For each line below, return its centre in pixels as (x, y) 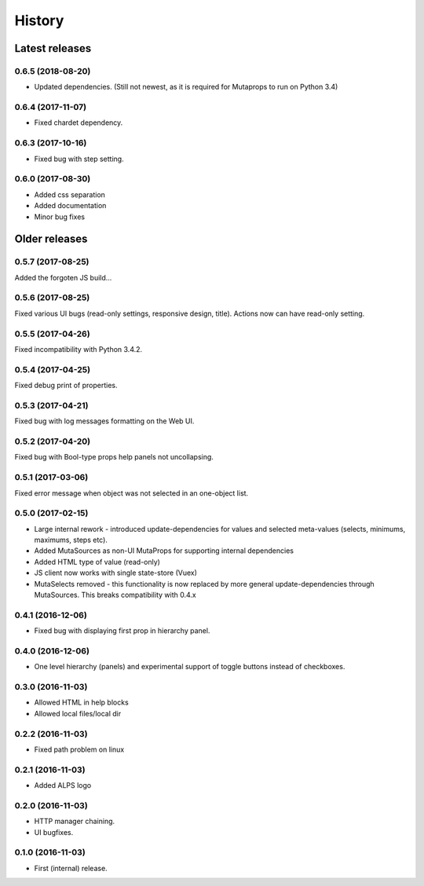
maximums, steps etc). (71, 540)
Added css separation (70, 194)
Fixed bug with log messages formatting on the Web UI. (104, 421)
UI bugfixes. (54, 832)
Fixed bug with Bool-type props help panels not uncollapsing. (114, 457)
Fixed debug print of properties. (66, 386)
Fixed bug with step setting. (79, 159)
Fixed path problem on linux (79, 749)
